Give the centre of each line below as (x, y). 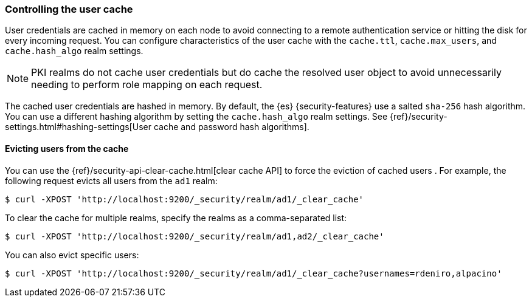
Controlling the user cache (69, 9)
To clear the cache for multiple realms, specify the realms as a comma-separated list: (176, 218)
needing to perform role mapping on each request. (147, 85)
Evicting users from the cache (67, 148)
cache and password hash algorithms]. (231, 127)
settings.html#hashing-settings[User (78, 127)
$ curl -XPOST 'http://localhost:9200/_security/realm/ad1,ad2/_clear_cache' (195, 236)
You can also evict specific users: (72, 255)
